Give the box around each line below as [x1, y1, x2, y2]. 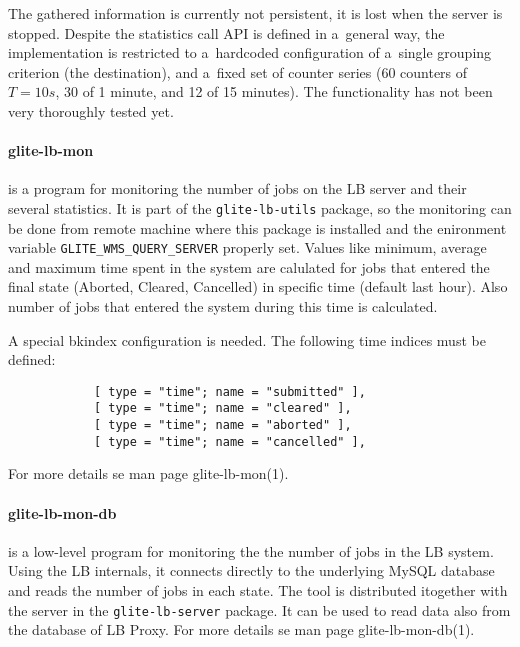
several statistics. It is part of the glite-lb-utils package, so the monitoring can [8, 197, 512, 218]
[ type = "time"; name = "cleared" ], [93, 401, 352, 416]
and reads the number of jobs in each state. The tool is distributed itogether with [8, 580, 508, 601]
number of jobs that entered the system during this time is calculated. [8, 296, 438, 317]
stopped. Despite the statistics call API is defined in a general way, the [8, 22, 445, 43]
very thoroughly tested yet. [8, 100, 174, 121]
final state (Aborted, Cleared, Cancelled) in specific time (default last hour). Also [8, 276, 508, 297]
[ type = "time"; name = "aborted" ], [93, 418, 352, 433]
